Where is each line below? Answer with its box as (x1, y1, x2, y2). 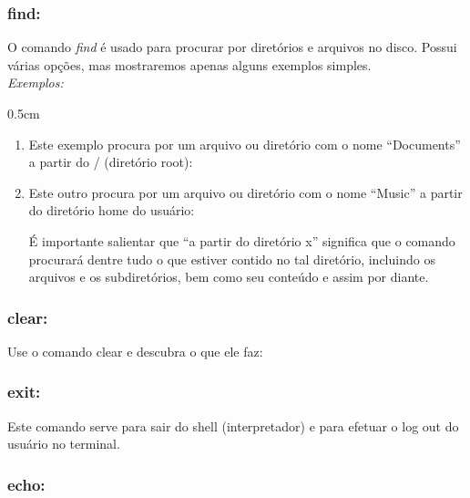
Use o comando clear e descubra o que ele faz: (7, 341, 263, 360)
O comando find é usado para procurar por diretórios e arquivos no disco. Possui (7, 37, 457, 57)
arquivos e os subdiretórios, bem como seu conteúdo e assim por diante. (28, 267, 429, 286)
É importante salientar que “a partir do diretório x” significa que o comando (28, 231, 455, 250)
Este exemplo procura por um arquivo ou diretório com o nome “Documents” (28, 134, 461, 153)
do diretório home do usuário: (28, 201, 195, 220)
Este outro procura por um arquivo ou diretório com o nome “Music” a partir (28, 182, 463, 202)
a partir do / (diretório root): (28, 152, 193, 171)
